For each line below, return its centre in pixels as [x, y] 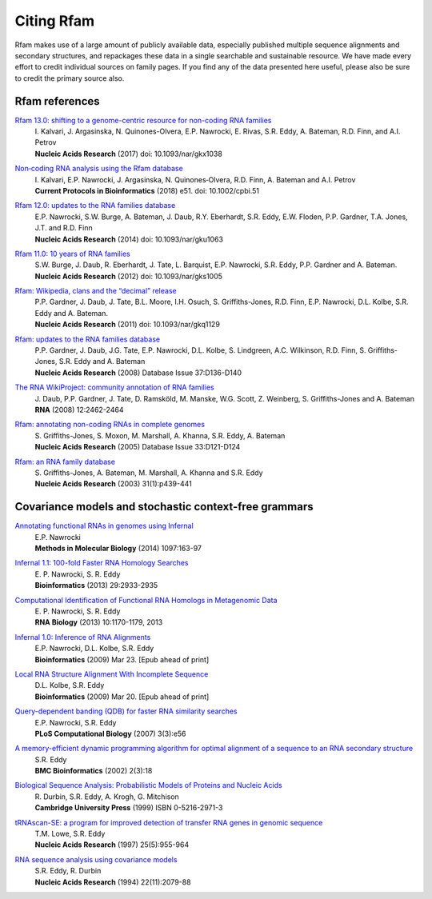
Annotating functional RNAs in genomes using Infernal [104, 526]
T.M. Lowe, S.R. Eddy [70, 834]
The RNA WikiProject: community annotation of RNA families [115, 387]
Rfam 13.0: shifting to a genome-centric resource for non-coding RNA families [143, 120]
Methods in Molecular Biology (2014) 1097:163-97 [118, 549]
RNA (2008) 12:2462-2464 [79, 410]
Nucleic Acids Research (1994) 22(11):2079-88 [113, 882]
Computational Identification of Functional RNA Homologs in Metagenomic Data [146, 600]
